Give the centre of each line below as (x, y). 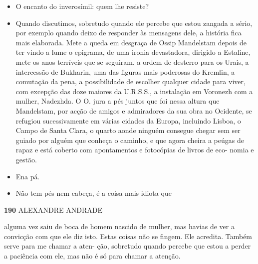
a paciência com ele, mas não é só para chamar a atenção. (92, 256)
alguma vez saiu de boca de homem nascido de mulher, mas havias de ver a (119, 226)
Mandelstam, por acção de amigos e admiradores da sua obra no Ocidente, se (134, 110)
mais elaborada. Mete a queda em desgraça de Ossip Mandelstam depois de (131, 42)
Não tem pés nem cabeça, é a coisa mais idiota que (94, 193)
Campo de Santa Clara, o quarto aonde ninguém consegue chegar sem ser (128, 130)
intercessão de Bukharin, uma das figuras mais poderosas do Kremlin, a (125, 71)
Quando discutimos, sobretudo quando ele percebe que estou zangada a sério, (134, 23)
